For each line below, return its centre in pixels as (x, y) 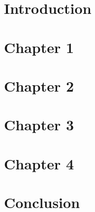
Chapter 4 (39, 163)
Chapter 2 (39, 85)
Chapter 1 (39, 47)
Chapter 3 (39, 125)
